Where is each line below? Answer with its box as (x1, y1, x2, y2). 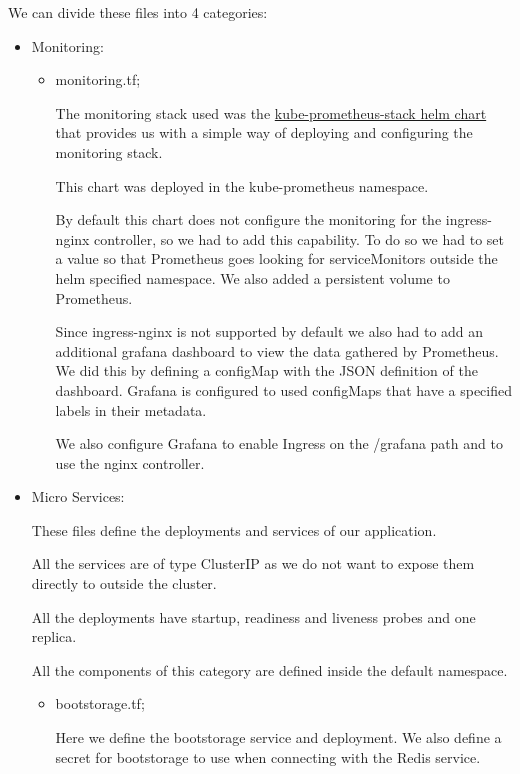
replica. (31, 626, 77, 647)
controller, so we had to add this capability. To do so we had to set (94, 228, 504, 249)
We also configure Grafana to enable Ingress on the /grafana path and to (55, 433, 503, 454)
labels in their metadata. (55, 399, 207, 420)
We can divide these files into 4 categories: (8, 2, 268, 22)
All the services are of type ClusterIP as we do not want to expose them (31, 553, 475, 574)
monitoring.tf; (55, 69, 141, 90)
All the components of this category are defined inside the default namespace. (31, 659, 508, 680)
